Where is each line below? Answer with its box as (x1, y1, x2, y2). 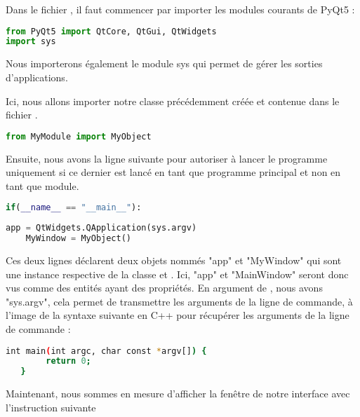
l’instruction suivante (6, 399, 96, 414)
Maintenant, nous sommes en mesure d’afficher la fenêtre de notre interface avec (6, 386, 350, 401)
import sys (6, 36, 56, 47)
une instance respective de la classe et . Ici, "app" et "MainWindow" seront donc (6, 266, 349, 281)
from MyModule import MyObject (6, 131, 152, 142)
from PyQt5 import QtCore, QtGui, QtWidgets (6, 26, 217, 36)
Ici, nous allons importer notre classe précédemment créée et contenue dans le (6, 93, 340, 108)
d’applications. (6, 69, 68, 84)
